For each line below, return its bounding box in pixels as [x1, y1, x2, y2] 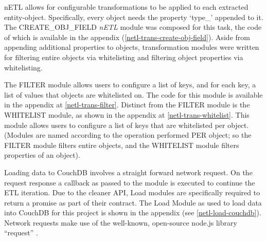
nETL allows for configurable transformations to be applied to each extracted [4, 2, 248, 12]
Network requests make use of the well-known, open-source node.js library [4, 217, 237, 228]
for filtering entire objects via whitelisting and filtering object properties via [4, 51, 243, 62]
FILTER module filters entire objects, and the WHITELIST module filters [4, 139, 239, 150]
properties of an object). [4, 150, 80, 160]
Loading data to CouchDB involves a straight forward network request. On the [4, 166, 253, 177]
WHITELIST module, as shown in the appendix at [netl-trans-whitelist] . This [4, 109, 250, 120]
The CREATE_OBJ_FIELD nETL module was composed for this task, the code [4, 22, 262, 32]
